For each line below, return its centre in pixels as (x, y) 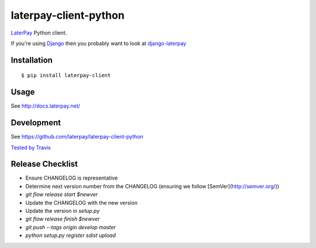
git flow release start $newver (62, 194)
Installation (32, 60)
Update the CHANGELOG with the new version (81, 202)
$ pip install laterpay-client (66, 75)
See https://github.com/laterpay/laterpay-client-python (77, 137)
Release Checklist (44, 164)
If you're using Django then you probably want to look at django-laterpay (99, 43)
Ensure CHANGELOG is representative (72, 178)
